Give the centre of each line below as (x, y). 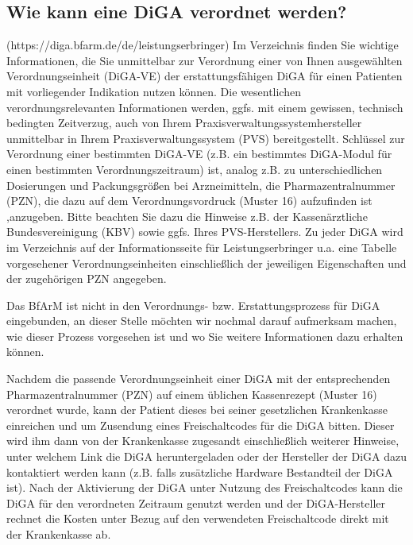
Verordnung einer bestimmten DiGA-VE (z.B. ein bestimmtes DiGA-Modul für (199, 154)
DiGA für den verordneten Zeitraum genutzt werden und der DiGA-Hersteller (196, 502)
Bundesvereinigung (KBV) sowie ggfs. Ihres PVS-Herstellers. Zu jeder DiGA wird (205, 232)
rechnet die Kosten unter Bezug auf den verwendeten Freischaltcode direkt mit (198, 518)
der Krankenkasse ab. (59, 534)
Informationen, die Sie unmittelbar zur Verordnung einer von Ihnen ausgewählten (205, 60)
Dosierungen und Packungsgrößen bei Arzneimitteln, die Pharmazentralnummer (201, 185)
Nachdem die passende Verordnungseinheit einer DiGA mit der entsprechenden (199, 379)
